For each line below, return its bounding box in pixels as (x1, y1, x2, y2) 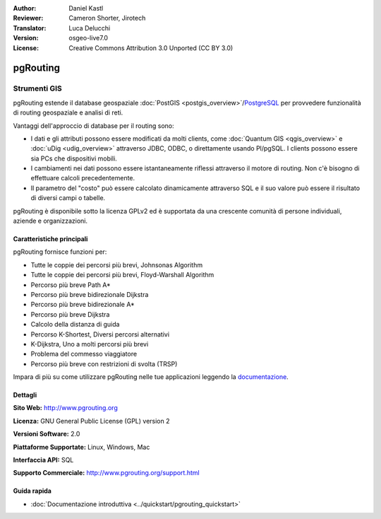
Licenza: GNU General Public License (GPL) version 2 (13, 416, 170, 425)
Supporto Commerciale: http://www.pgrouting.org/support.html (13, 469, 200, 477)
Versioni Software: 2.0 (13, 430, 80, 438)
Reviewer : (13, 14, 44, 23)
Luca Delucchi (68, 23, 111, 32)
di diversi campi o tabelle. (30, 194, 106, 202)
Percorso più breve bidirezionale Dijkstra (30, 290, 149, 298)
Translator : (13, 23, 47, 32)
